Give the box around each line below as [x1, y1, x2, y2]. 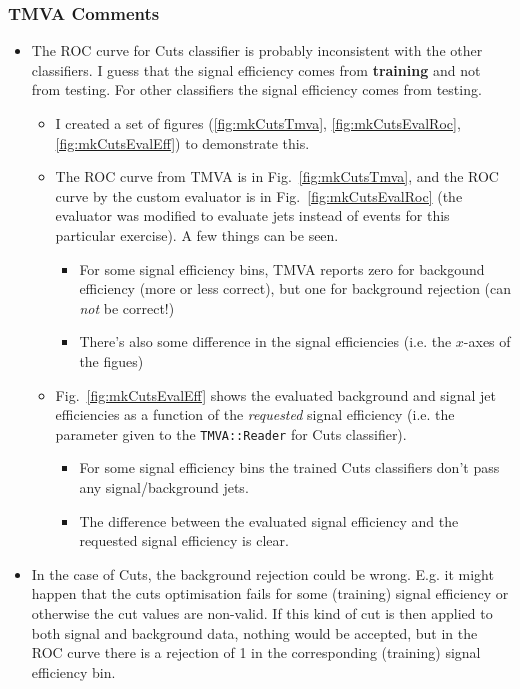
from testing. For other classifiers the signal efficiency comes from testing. [31, 79, 482, 100]
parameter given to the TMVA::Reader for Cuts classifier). [55, 423, 407, 444]
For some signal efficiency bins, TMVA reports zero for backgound [79, 258, 485, 279]
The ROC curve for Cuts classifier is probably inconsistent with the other [31, 40, 483, 61]
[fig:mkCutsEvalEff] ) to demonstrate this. [55, 132, 310, 153]
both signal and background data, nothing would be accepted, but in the [31, 622, 478, 643]
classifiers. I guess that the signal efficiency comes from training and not [31, 59, 481, 80]
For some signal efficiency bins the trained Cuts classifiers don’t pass [79, 457, 500, 478]
